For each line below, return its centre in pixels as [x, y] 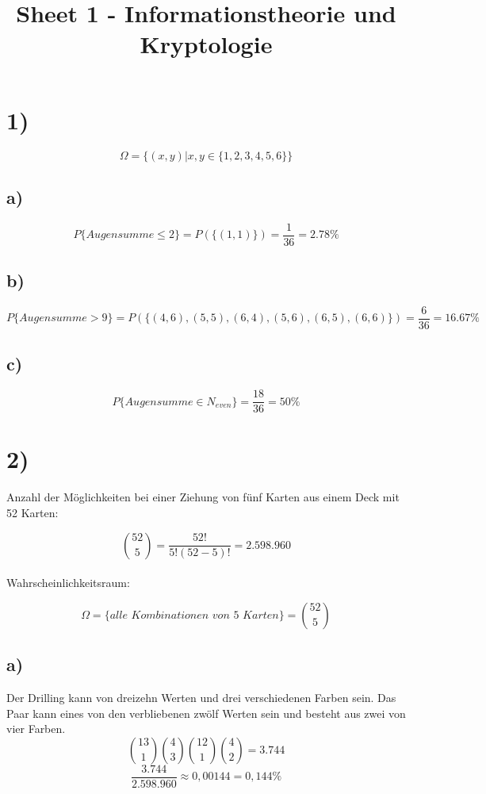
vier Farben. [36, 729]
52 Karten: [33, 513]
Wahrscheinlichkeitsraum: [68, 583]
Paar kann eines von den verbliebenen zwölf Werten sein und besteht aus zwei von [206, 713]
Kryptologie [206, 44]
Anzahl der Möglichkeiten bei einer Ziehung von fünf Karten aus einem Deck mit [203, 497]
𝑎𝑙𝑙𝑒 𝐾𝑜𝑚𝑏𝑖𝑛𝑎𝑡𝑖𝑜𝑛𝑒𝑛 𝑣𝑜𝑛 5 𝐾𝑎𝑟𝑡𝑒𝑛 [194, 615]
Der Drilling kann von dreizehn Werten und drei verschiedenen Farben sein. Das [201, 697]
